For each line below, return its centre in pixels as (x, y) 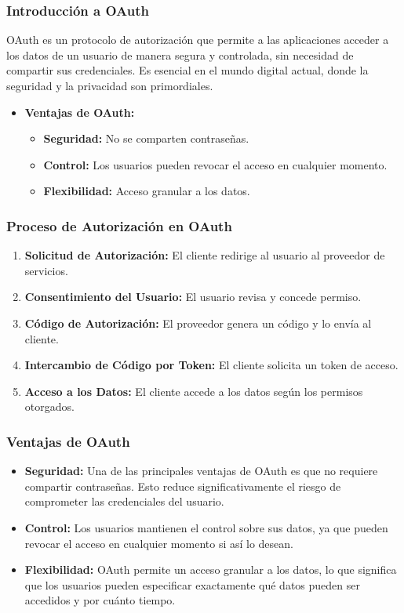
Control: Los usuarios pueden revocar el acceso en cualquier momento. (215, 164)
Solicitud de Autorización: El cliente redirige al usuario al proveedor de (205, 255)
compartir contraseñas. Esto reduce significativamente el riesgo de (183, 486)
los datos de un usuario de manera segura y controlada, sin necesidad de (180, 54)
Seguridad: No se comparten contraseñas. (146, 138)
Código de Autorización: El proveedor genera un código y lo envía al (198, 323)
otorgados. (49, 406)
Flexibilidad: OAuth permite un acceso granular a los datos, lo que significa (211, 569)
